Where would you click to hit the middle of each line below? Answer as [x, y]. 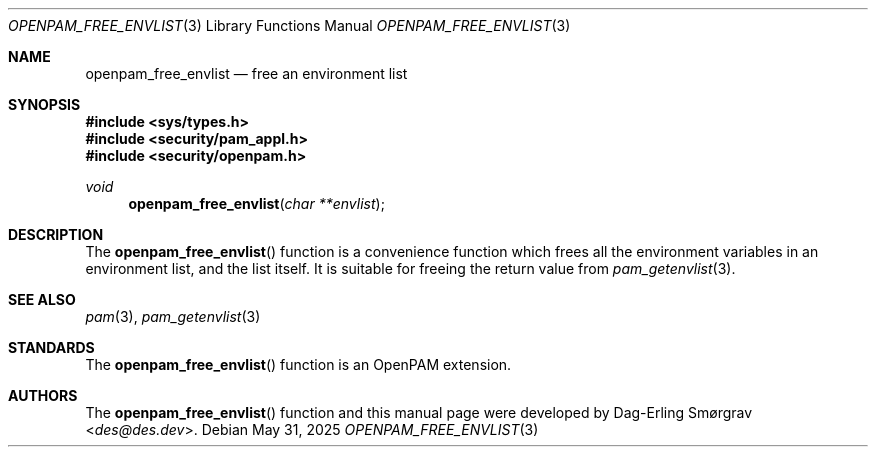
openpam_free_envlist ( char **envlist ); [256, 203]
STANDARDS [51, 347]
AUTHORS [43, 395]
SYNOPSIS [44, 104]
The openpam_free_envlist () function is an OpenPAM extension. [298, 364]
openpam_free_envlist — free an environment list [246, 73]
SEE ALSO [42, 299]
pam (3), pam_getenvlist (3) [173, 316]
